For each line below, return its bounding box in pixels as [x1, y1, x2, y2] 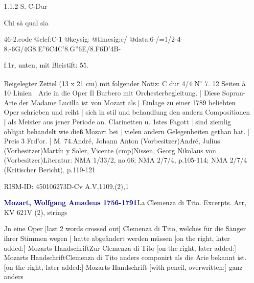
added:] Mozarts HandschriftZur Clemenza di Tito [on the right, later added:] [4, 242, 236, 253]
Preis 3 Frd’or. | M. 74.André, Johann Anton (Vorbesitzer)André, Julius [4, 136, 220, 146]
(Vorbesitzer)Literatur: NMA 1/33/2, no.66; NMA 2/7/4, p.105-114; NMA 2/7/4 [4, 155, 247, 165]
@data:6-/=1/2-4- [129, 34, 183, 44]
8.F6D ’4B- [90, 43, 121, 53]
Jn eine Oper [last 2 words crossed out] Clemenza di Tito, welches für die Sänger [4, 223, 246, 234]
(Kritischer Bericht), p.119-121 [4, 164, 96, 174]
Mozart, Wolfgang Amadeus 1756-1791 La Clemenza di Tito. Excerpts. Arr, [4, 197, 247, 208]
